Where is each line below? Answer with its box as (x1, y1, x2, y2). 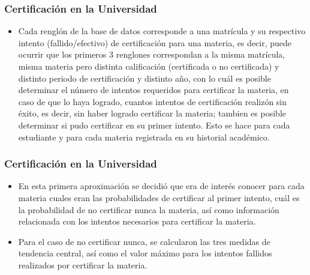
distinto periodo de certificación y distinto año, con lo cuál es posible (18, 71, 271, 84)
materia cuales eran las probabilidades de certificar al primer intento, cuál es (18, 191, 300, 204)
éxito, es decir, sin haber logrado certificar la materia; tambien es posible (18, 107, 286, 119)
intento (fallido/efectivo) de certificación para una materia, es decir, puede (18, 36, 292, 49)
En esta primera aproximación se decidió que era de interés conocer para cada (18, 180, 305, 192)
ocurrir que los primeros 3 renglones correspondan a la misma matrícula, (18, 48, 285, 61)
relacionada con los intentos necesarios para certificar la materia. (18, 215, 256, 228)
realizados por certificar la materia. (18, 258, 148, 271)
